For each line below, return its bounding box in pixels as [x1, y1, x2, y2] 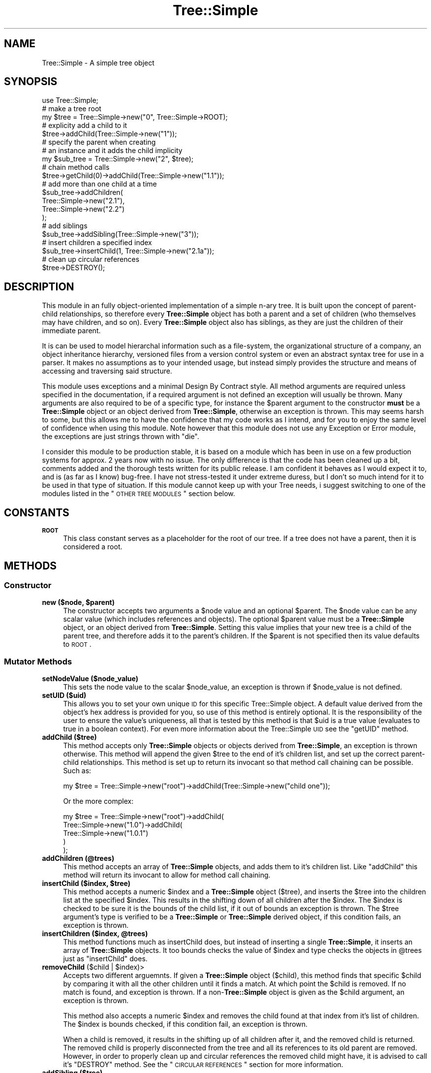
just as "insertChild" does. [63, 954, 148, 963]
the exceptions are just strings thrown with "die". [42, 432, 199, 441]
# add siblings [42, 221, 88, 230]
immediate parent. [42, 326, 101, 335]
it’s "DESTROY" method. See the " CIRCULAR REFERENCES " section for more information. [63, 1060, 343, 1069]
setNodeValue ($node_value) [42, 674, 139, 683]
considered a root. [63, 542, 123, 551]
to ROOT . [63, 640, 92, 649]
